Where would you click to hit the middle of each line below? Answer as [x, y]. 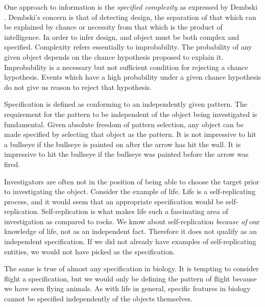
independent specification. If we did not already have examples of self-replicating [130, 241]
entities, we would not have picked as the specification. [90, 251]
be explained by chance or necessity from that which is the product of [113, 27]
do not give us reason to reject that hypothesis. [78, 87]
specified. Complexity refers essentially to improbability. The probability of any [128, 47]
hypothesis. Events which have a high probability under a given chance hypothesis [133, 77]
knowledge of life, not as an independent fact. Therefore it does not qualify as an [130, 231]
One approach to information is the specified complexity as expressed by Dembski [131, 7]
